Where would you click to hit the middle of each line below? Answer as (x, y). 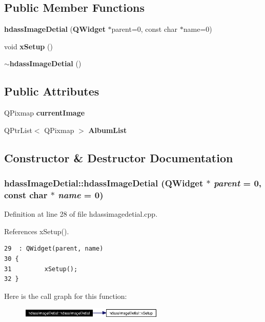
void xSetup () (28, 46)
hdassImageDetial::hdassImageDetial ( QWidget (104, 183)
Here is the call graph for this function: (66, 296)
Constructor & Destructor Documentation (119, 157)
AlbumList (108, 130)
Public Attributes (52, 91)
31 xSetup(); (41, 269)
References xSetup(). (37, 231)
